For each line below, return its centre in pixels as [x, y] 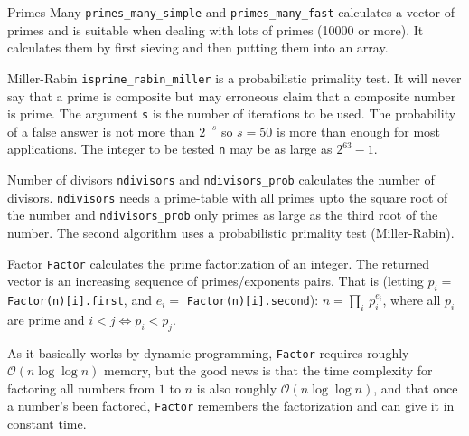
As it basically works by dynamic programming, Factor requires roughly [208, 352]
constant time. [47, 424]
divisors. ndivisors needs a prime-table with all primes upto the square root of [228, 197]
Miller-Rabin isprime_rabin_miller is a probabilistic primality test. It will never [234, 77]
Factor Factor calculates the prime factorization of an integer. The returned [218, 263]
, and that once [416, 388]
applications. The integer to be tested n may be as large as [170, 149]
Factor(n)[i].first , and [80, 300]
